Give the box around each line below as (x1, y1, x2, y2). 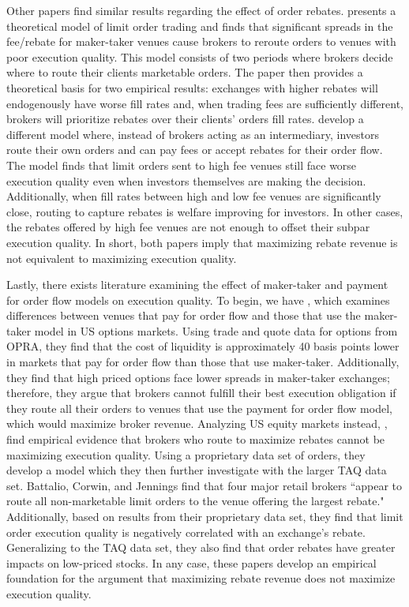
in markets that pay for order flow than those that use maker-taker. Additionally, (6, 354, 400, 370)
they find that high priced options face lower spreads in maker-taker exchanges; (6, 369, 390, 385)
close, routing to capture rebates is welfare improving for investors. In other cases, (6, 203, 403, 219)
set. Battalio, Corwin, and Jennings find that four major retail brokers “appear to (6, 477, 403, 493)
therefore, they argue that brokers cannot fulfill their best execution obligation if (6, 384, 396, 401)
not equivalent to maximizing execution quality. (6, 249, 237, 266)
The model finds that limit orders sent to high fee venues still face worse (6, 156, 357, 173)
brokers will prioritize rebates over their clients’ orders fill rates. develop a (6, 111, 364, 127)
